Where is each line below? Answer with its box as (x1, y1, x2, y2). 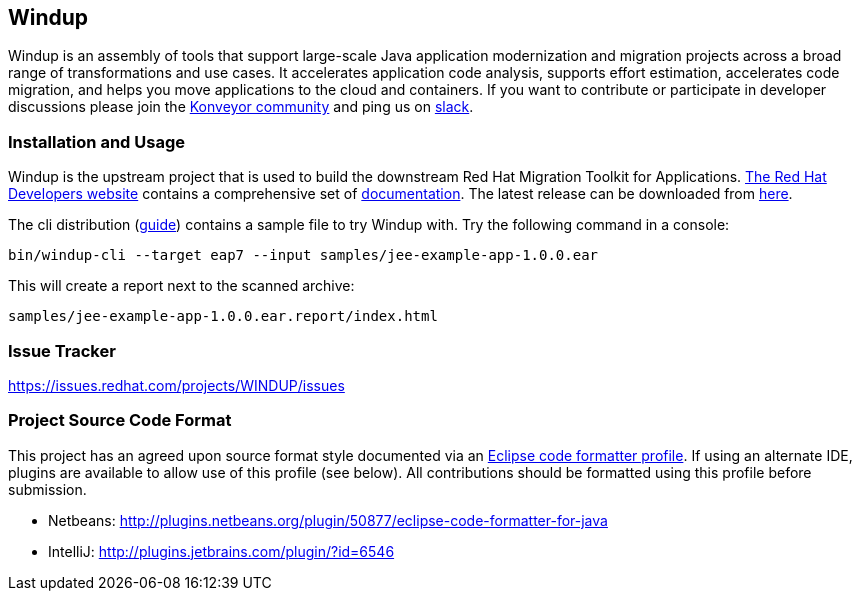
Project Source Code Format (8, 410, 232, 431)
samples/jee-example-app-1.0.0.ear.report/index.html (8, 308, 438, 325)
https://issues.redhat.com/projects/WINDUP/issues (8, 376, 345, 394)
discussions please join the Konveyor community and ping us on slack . (8, 98, 474, 116)
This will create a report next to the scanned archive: (8, 277, 355, 295)
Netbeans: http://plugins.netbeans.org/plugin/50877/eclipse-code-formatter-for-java (48, 511, 608, 529)
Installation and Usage (8, 131, 185, 152)
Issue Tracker (8, 340, 116, 361)
